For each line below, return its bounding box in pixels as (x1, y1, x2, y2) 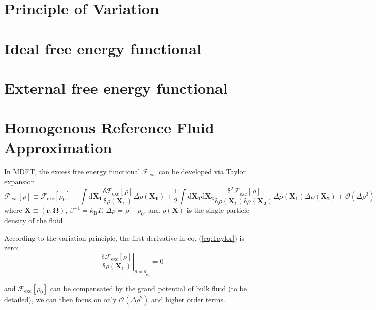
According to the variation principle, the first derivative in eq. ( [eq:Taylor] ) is (4, 232, 244, 243)
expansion (4, 176, 35, 187)
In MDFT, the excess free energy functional (4, 166, 140, 177)
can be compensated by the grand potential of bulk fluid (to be (50, 283, 247, 293)
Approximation (4, 137, 112, 158)
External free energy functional (4, 77, 228, 98)
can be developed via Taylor (159, 166, 246, 177)
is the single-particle (186, 205, 249, 215)
